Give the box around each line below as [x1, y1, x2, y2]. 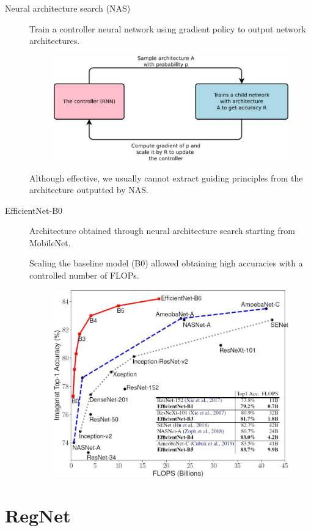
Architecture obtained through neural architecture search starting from [29, 224, 295, 237]
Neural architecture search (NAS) [5, 2, 131, 14]
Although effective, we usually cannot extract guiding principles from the [29, 171, 303, 184]
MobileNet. [29, 236, 71, 249]
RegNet [5, 503, 71, 528]
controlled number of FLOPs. [29, 269, 139, 282]
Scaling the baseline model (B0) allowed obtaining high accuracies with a [29, 257, 303, 269]
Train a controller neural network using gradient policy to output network [29, 22, 306, 35]
